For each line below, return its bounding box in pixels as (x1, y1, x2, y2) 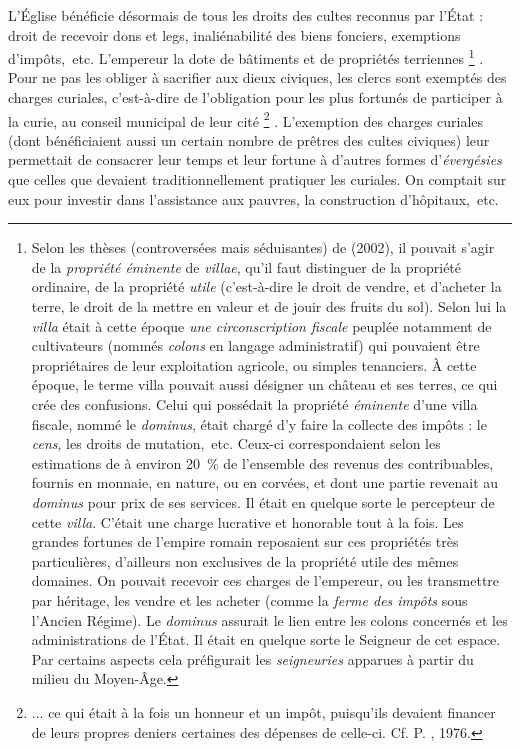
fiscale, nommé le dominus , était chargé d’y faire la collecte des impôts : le (31, 413, 487, 434)
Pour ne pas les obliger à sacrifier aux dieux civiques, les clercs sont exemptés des (8, 67, 507, 88)
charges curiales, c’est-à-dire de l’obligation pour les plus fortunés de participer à (8, 87, 503, 108)
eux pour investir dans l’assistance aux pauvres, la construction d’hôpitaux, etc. (8, 188, 499, 209)
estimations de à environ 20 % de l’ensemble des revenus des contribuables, (31, 452, 494, 473)
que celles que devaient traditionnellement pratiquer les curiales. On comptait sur (8, 169, 507, 190)
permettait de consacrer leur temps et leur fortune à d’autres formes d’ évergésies (8, 149, 502, 170)
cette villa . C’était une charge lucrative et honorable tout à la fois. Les (31, 511, 464, 532)
